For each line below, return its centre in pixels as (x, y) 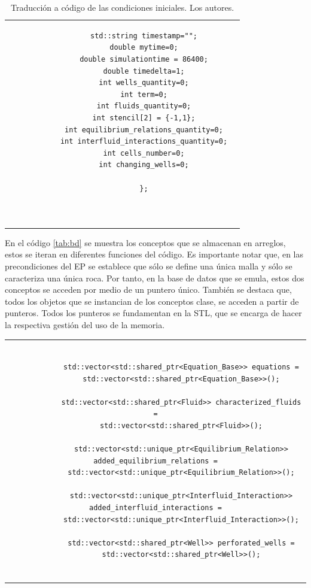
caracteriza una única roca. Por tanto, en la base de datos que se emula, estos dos (155, 278)
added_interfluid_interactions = (155, 508)
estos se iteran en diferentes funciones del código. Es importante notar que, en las (154, 254)
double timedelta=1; (144, 71)
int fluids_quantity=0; (144, 106)
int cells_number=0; (144, 153)
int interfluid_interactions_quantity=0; (144, 142)
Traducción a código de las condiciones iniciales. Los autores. (122, 7)
